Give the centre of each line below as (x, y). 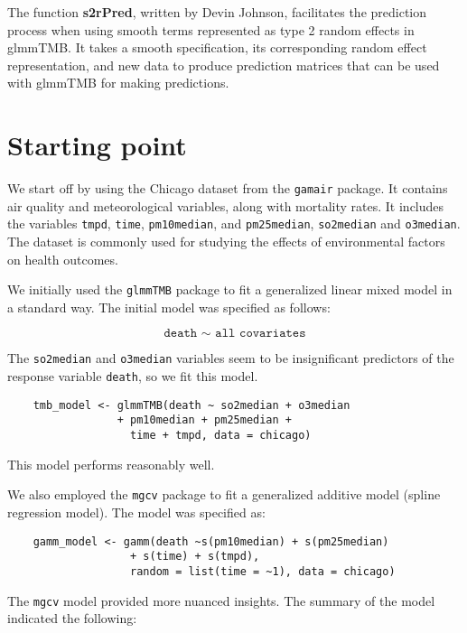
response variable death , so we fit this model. (133, 376)
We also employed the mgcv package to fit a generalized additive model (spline (224, 494)
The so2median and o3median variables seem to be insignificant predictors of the (231, 358)
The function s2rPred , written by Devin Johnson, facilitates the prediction (217, 12)
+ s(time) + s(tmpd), (195, 557)
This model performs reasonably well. (111, 464)
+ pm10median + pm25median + (204, 420)
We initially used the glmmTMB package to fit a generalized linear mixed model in (230, 289)
